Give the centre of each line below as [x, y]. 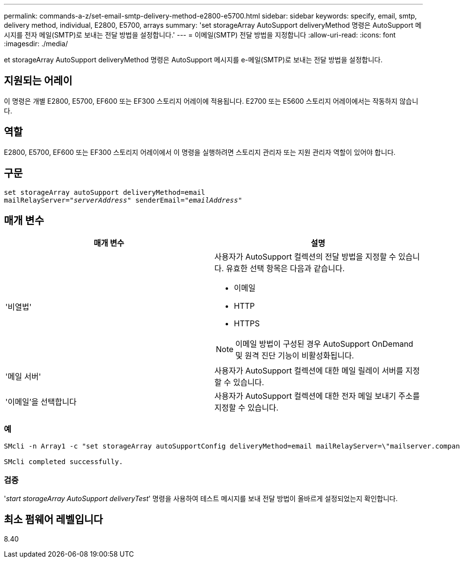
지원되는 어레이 [38, 81]
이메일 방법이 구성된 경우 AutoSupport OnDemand [324, 344]
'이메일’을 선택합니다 [41, 402]
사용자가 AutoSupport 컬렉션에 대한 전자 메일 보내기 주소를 [317, 396]
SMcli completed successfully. [64, 462]
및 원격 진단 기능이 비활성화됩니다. [295, 356]
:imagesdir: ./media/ [36, 44]
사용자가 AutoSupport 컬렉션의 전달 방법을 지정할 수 [305, 257]
